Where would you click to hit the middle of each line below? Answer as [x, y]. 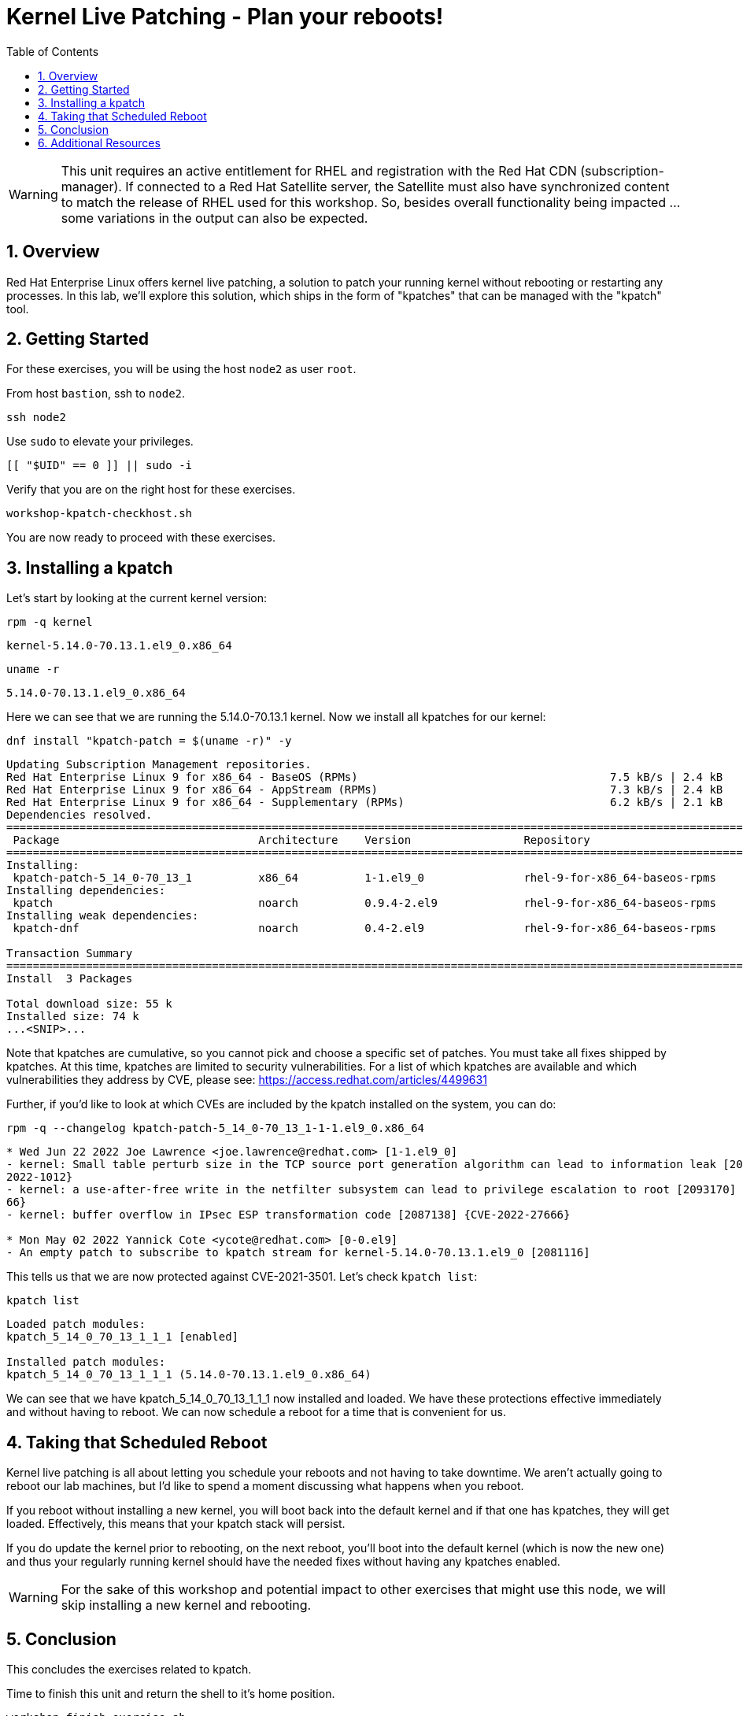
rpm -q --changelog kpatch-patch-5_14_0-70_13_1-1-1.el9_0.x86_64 [216, 1128]
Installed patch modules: [86, 1362]
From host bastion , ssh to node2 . [96, 394]
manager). [91, 186]
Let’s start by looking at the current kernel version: [137, 598]
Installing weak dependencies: [103, 916]
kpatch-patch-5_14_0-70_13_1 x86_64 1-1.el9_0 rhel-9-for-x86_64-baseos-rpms [364, 878]
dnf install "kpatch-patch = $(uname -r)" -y [149, 741]
